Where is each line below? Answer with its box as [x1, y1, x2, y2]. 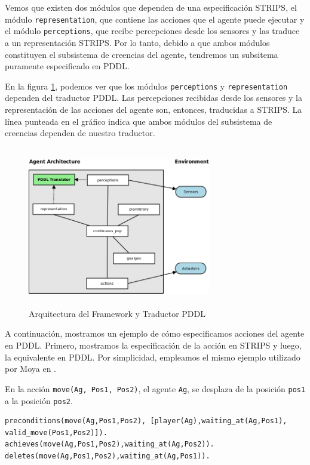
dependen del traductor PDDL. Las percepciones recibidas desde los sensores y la [5, 91, 302, 104]
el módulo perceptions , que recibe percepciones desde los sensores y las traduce [5, 24, 300, 37]
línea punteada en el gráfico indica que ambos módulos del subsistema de [5, 115, 272, 127]
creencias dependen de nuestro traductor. [5, 127, 155, 139]
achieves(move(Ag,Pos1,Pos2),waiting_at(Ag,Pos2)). [5, 440, 214, 449]
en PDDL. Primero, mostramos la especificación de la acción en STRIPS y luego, [5, 339, 302, 352]
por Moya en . [5, 362, 57, 375]
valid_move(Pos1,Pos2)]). [5, 428, 108, 437]
